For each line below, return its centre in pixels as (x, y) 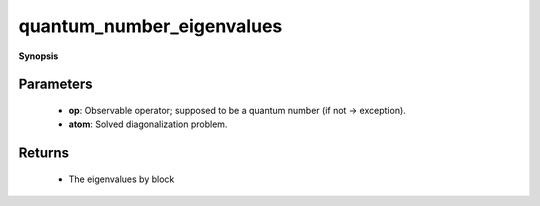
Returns (44, 153)
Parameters (55, 84)
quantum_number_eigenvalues (150, 26)
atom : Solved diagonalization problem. (148, 124)
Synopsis (38, 56)
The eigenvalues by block (121, 179)
